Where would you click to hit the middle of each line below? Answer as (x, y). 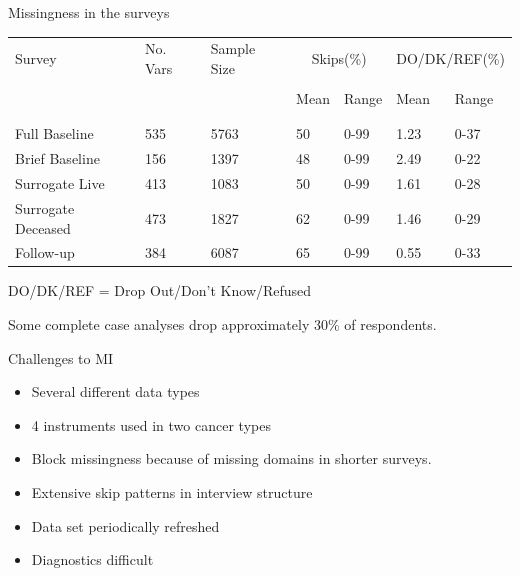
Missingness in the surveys (89, 12)
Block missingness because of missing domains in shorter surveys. (231, 458)
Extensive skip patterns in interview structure (172, 492)
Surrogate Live (60, 183)
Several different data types (115, 391)
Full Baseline (54, 133)
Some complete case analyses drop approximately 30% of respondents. (222, 324)
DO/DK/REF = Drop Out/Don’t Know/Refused (160, 290)
